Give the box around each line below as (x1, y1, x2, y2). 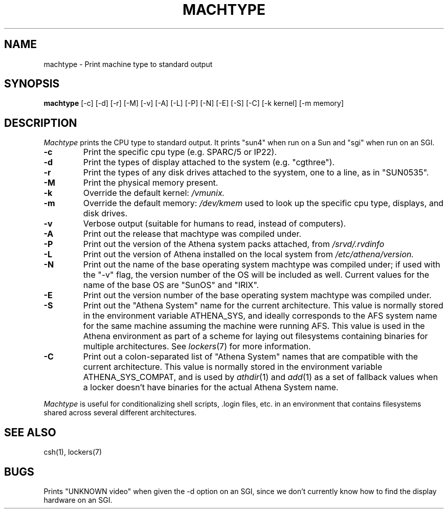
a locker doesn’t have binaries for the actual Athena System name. (83, 382, 339, 393)
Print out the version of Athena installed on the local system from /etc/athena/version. (83, 249, 414, 260)
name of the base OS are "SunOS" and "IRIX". (83, 280, 259, 291)
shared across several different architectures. (43, 408, 197, 417)
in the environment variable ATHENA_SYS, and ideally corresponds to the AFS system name (83, 310, 437, 321)
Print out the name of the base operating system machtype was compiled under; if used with (83, 259, 440, 270)
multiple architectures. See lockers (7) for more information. (83, 341, 311, 352)
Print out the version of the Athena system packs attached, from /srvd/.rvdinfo (83, 239, 385, 250)
